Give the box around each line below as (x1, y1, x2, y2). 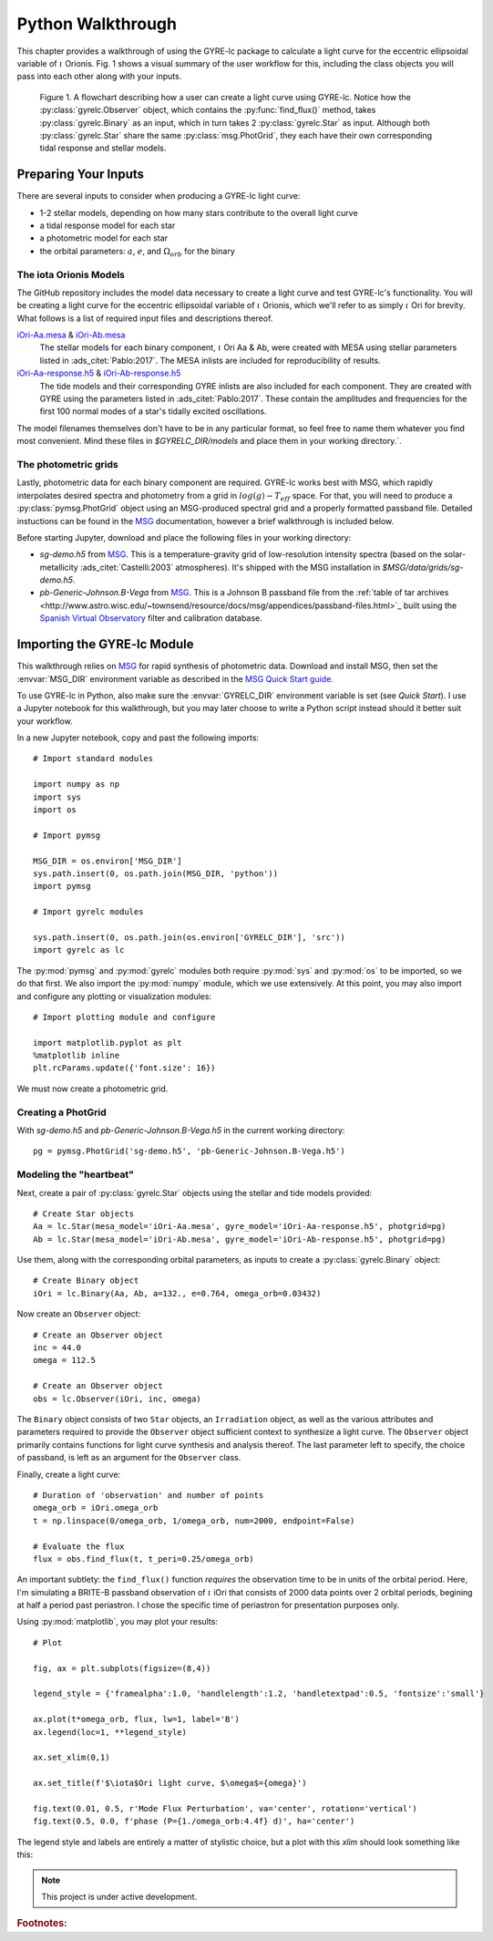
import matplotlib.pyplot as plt (33, 1038, 182, 1048)
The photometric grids (16, 458, 118, 470)
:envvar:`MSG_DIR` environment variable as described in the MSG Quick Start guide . (16, 673, 334, 684)
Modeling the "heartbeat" (16, 1168, 134, 1181)
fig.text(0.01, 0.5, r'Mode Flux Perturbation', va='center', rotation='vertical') (33, 1803, 418, 1813)
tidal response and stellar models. (39, 142, 167, 154)
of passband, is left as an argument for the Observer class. (16, 1452, 241, 1463)
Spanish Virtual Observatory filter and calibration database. (39, 613, 263, 624)
